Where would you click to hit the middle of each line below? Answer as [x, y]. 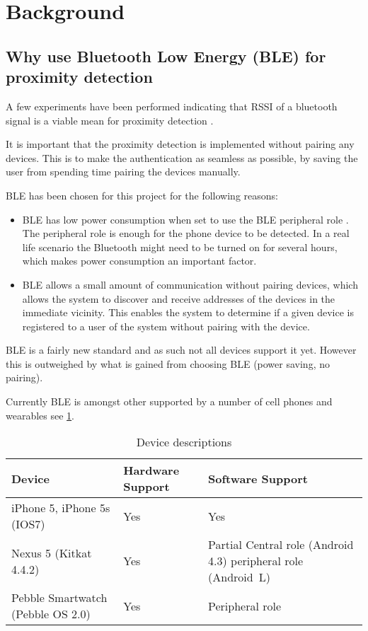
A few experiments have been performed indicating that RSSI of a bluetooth [172, 106]
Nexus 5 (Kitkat [52, 552]
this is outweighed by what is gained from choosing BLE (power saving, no [168, 363]
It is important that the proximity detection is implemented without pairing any [180, 144]
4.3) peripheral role [255, 561]
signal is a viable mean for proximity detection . [110, 120]
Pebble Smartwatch [59, 598]
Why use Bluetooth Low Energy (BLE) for [166, 56]
